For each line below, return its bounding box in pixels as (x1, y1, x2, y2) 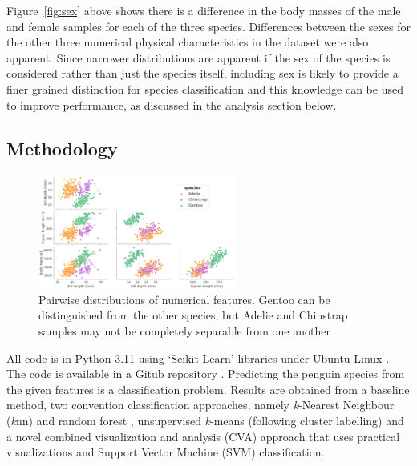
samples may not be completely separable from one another (38, 323, 330, 339)
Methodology (6, 135, 118, 160)
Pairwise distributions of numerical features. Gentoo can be (38, 291, 330, 307)
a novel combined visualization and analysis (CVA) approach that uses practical (6, 428, 400, 444)
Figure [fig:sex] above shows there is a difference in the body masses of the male (6, 2, 401, 18)
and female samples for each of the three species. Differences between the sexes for (6, 18, 411, 34)
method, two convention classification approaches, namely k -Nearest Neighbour (6, 396, 395, 413)
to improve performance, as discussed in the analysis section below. (6, 96, 337, 113)
